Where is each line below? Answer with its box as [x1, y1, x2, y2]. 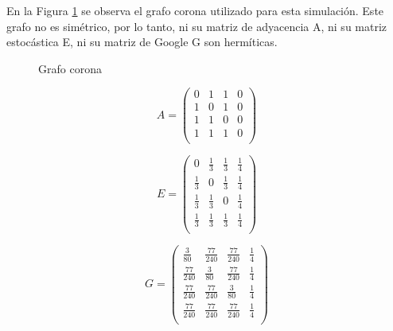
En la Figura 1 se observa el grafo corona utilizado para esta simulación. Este [6, 2, 384, 18]
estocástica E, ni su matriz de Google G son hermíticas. [6, 33, 278, 50]
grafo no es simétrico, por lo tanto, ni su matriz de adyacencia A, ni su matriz [6, 18, 387, 34]
